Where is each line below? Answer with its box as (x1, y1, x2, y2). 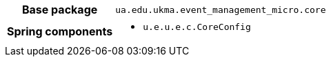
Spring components (7, 24, 113, 38)
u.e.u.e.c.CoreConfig (143, 22, 251, 32)
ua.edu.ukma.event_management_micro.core (115, 4, 326, 15)
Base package (21, 3, 98, 16)
